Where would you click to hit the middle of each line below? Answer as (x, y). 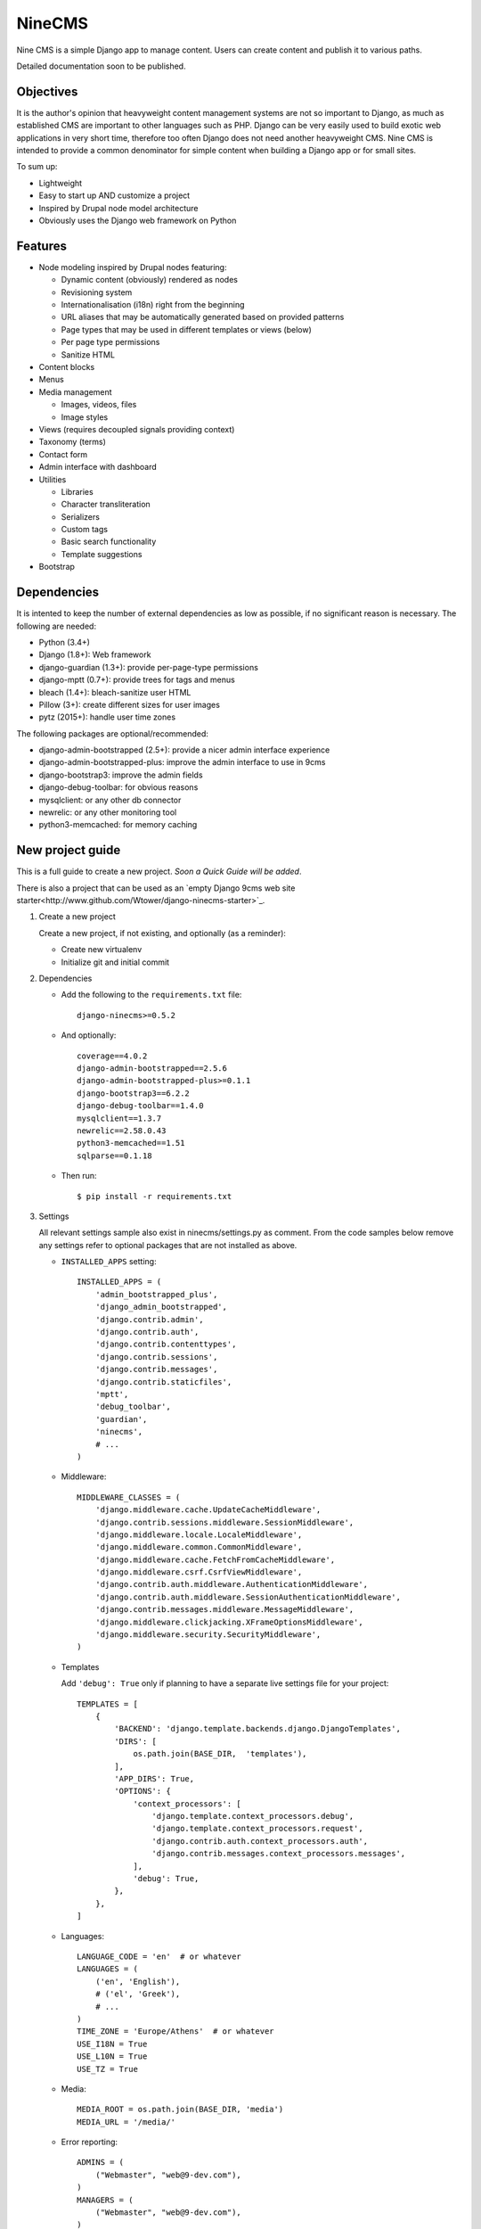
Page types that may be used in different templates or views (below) (186, 329)
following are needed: (57, 626)
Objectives (47, 91)
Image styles (85, 417)
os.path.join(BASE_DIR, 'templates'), (220, 1754)
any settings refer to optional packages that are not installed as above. (168, 1245)
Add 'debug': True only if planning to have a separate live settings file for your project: (225, 1683)
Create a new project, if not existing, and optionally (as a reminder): (163, 933)
